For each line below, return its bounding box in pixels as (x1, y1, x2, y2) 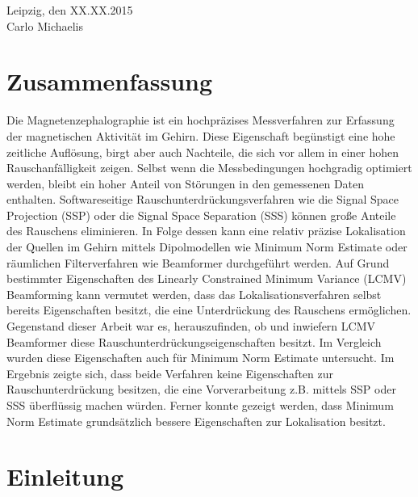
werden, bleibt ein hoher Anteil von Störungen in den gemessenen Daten (6, 175, 365, 192)
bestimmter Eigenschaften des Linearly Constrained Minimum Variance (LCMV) (6, 270, 407, 287)
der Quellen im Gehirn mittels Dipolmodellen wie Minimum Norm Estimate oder (6, 238, 408, 255)
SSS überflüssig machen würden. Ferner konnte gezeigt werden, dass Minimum (6, 397, 394, 413)
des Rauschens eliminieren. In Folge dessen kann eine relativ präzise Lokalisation (6, 222, 406, 239)
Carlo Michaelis (6, 17, 84, 34)
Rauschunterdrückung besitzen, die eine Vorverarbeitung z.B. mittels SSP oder (6, 381, 396, 398)
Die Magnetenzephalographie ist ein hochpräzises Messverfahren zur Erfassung (6, 112, 395, 128)
